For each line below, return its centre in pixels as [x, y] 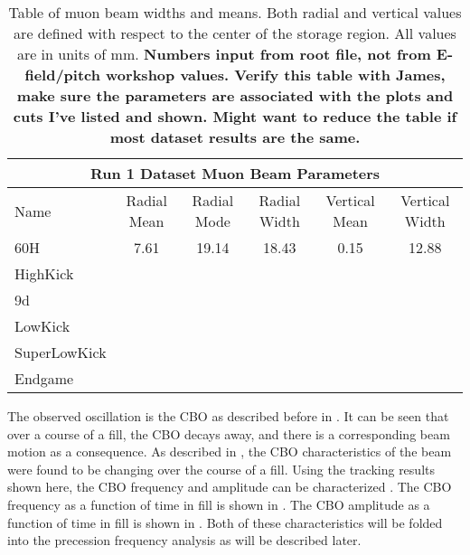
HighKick [44, 273]
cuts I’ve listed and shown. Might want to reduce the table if [235, 116]
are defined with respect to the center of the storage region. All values [235, 33]
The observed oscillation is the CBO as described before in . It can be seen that [228, 416]
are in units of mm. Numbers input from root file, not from [224, 54]
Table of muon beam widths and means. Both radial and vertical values [235, 12]
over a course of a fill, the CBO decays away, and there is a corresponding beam [229, 433]
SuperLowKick [61, 352]
